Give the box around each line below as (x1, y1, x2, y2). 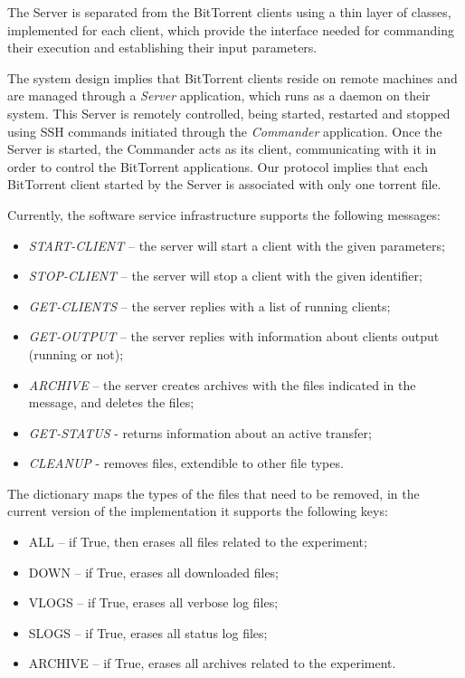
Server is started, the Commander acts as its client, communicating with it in (7, 139, 437, 158)
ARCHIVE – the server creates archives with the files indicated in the (28, 375, 416, 394)
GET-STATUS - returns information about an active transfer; (28, 423, 372, 442)
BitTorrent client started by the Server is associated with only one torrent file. (7, 175, 441, 194)
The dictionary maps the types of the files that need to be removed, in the (7, 483, 420, 502)
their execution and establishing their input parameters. (7, 38, 318, 57)
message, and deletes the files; (28, 393, 195, 412)
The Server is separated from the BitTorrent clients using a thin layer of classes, (7, 3, 451, 21)
